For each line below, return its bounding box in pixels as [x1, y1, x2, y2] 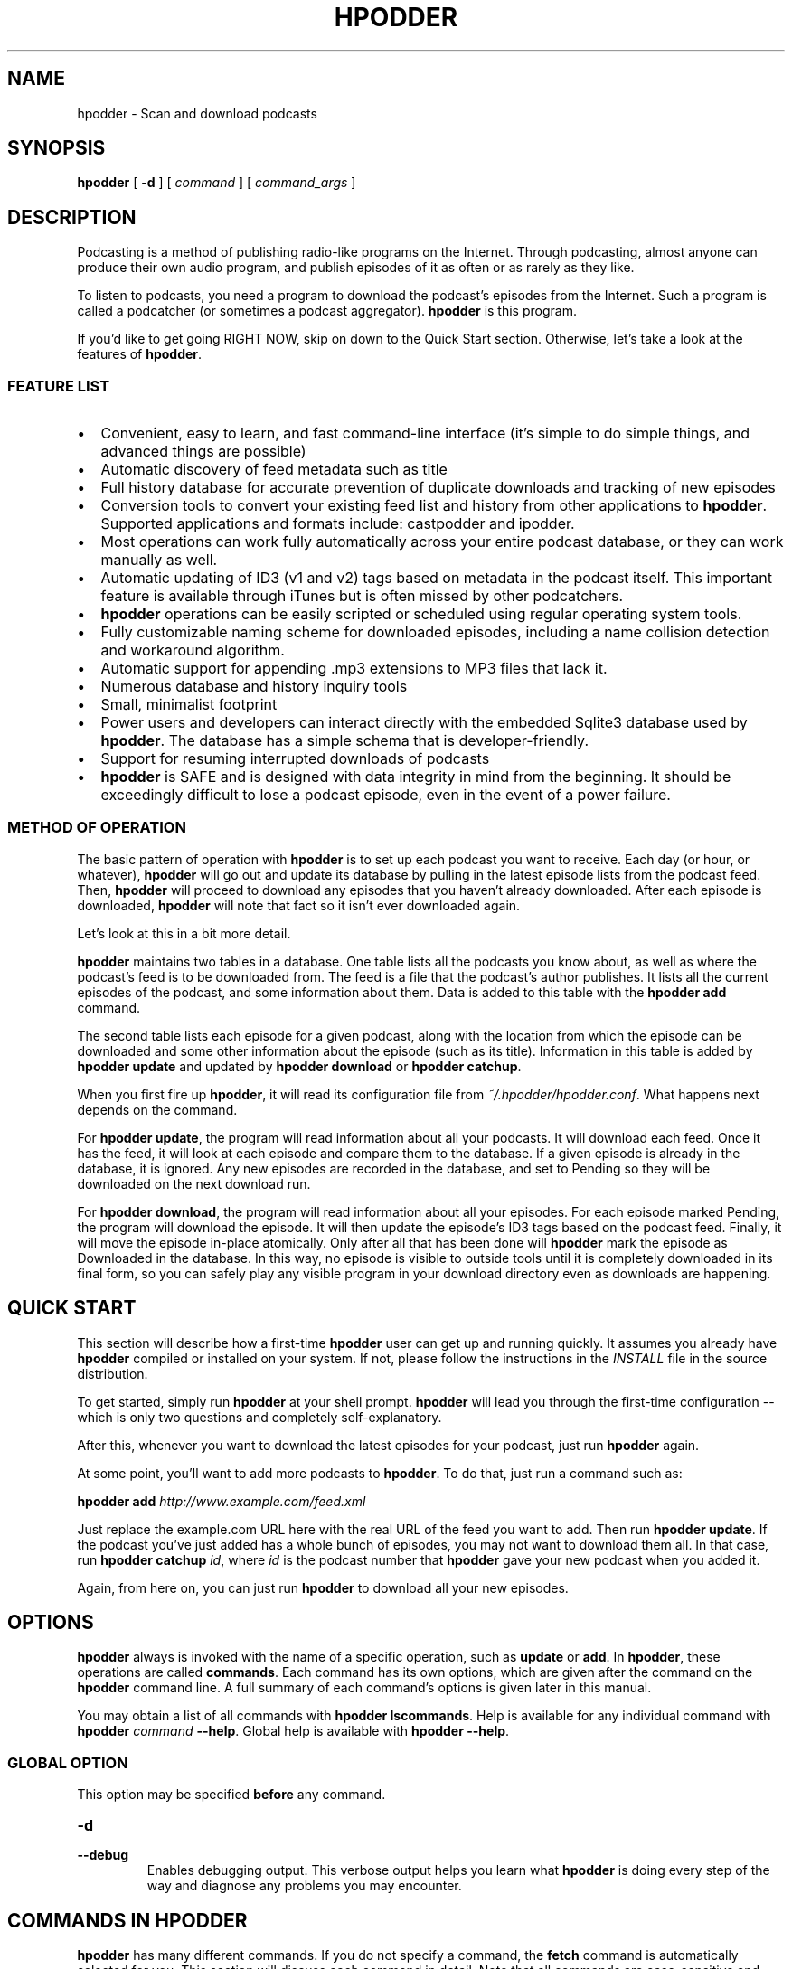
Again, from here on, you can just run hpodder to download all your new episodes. [77, 1579, 569, 1596]
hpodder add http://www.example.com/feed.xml [77, 1493, 366, 1509]
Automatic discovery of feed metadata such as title [100, 460, 448, 479]
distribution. [77, 1365, 148, 1381]
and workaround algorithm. [100, 641, 285, 660]
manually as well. [100, 551, 218, 570]
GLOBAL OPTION [7, 1753, 128, 1772]
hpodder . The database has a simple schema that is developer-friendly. [100, 731, 589, 750]
